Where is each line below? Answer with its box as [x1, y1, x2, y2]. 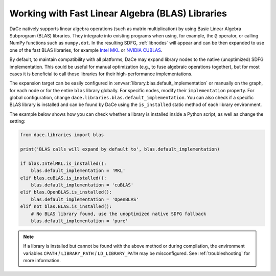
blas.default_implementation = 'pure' [31, 218, 128, 224]
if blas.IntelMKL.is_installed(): [20, 160, 107, 166]
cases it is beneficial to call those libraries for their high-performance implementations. [9, 71, 193, 77]
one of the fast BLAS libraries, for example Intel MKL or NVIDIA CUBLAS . [9, 47, 163, 53]
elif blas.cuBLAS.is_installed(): [20, 175, 107, 181]
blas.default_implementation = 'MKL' [31, 168, 126, 174]
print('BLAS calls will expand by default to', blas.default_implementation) [20, 146, 220, 152]
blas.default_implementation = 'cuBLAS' [31, 182, 134, 188]
